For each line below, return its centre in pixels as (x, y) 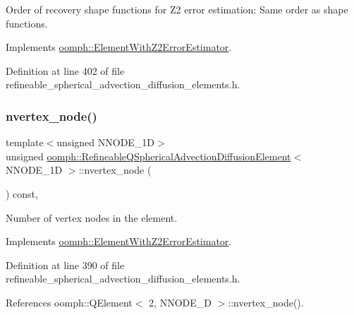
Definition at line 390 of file (65, 265)
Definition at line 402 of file (65, 70)
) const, (22, 193)
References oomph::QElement (69, 302)
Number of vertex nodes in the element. (92, 217)
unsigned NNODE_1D (106, 142)
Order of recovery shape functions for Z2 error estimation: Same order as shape (177, 9)
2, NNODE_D (180, 302)
